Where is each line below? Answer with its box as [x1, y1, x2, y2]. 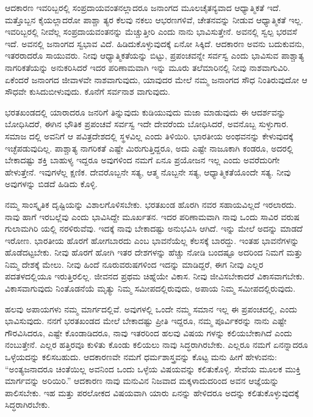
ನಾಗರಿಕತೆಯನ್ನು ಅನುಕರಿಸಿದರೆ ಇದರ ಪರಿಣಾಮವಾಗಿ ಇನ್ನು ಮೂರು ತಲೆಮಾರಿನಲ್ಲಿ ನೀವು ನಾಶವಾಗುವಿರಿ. [5, 61, 290, 73]
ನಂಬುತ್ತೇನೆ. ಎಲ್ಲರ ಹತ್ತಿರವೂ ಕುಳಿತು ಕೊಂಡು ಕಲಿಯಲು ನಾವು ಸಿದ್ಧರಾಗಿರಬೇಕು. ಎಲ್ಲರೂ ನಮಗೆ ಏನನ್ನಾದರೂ [5, 338, 308, 351]
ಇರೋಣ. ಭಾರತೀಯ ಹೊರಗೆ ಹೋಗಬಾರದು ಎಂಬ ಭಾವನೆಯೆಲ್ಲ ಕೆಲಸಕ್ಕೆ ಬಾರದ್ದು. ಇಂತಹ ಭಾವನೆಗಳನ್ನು [5, 234, 300, 246]
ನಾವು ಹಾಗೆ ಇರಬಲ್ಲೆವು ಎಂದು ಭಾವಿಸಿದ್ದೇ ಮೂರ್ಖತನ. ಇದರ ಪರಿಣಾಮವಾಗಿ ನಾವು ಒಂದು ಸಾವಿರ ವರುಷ [5, 210, 300, 223]
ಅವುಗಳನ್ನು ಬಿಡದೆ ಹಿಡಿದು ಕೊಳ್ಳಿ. [5, 177, 98, 190]
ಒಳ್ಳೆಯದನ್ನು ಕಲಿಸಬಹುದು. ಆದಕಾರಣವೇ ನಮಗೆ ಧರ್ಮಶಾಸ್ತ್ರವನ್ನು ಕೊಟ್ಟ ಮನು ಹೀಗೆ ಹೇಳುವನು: [5, 350, 277, 363]
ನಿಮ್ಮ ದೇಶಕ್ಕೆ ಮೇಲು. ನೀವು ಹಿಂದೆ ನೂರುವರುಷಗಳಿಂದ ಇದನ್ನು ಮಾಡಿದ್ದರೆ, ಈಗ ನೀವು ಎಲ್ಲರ [5, 257, 264, 270]
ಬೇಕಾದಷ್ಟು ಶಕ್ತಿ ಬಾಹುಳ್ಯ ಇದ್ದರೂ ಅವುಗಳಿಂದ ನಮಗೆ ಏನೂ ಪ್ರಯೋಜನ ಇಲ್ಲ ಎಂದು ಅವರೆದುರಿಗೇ [5, 153, 280, 166]
